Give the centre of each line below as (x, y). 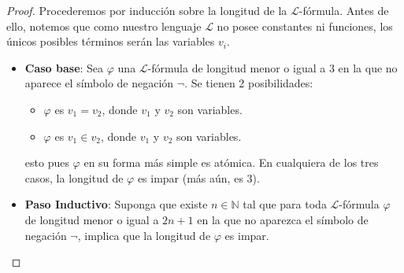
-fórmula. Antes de (344, 10)
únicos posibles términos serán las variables (111, 41)
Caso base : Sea (64, 67)
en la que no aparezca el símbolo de (283, 219)
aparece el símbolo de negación (99, 83)
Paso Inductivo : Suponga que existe (116, 204)
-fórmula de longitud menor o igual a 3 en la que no (272, 67)
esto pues (47, 162)
